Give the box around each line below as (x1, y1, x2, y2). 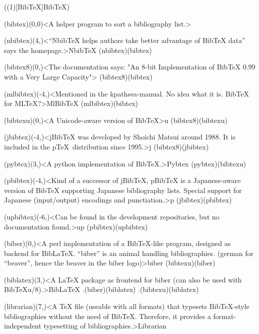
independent (4, 320, 41, 331)
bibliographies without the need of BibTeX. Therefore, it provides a (4, 310, 211, 321)
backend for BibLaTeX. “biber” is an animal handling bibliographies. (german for (4, 247, 253, 258)
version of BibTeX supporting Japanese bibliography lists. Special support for (4, 184, 242, 195)
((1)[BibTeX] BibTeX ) (4, 1, 70, 11)
